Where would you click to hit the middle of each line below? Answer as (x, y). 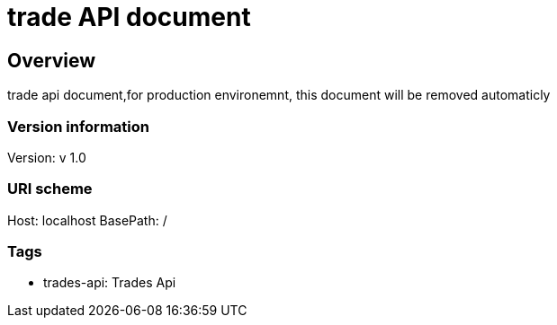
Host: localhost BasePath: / (87, 220)
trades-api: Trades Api (110, 283)
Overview (52, 60)
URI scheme (50, 189)
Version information (78, 126)
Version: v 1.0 (47, 157)
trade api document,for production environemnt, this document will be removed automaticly (279, 95)
